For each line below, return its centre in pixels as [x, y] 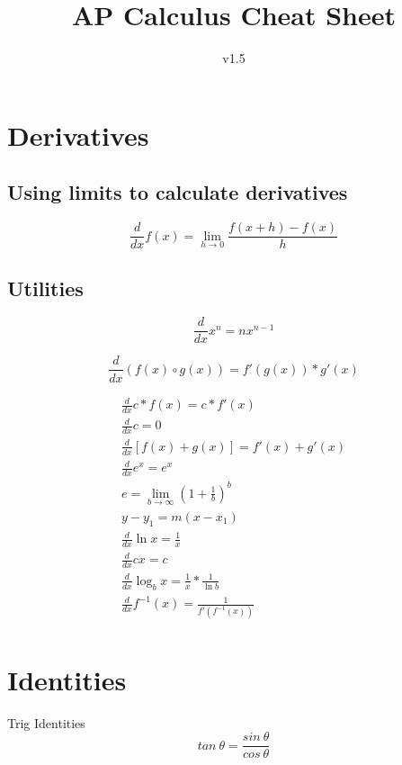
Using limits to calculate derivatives [178, 192]
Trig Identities [46, 722]
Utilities [45, 288]
